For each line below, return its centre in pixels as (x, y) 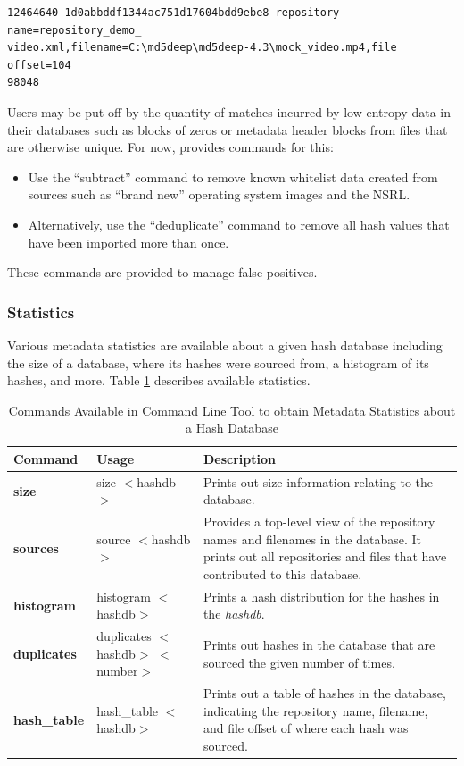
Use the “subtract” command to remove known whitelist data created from (233, 177)
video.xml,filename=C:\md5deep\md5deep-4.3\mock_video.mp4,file (202, 48)
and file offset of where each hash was (306, 728)
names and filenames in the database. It (312, 539)
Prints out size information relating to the (318, 481)
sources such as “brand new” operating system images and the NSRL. (219, 194)
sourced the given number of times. (299, 662)
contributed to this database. (282, 573)
